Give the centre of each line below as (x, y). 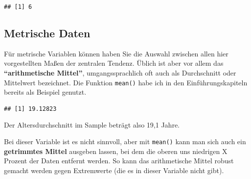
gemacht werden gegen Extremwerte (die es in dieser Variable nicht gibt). (114, 170)
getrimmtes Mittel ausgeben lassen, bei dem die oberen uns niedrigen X (116, 151)
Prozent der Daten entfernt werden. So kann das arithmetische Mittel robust (119, 161)
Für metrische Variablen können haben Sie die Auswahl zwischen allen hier (116, 53)
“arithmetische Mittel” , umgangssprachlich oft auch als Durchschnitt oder (120, 72)
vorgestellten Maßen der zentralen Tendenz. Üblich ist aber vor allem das (114, 63)
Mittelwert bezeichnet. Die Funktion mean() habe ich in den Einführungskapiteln (126, 82)
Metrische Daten (47, 33)
